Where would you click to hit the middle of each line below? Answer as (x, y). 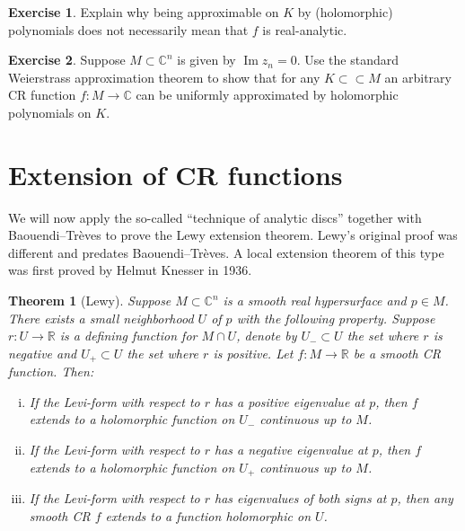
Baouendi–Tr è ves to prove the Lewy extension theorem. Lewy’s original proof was (233, 235)
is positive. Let (253, 353)
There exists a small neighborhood (101, 318)
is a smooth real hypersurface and (315, 301)
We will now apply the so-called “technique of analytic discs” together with (215, 217)
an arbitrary (418, 77)
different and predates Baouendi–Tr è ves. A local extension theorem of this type (226, 252)
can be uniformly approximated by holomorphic (267, 95)
